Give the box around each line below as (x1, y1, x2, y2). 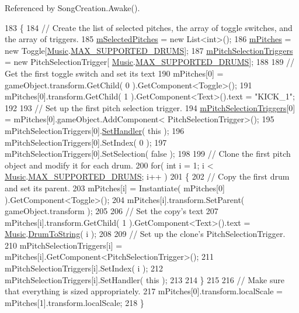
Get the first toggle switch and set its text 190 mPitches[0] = (5, 67, 224, 79)
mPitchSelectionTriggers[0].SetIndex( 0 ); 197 (5, 136, 167, 148)
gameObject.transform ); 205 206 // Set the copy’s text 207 (5, 205, 218, 217)
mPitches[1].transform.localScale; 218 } (5, 296, 144, 308)
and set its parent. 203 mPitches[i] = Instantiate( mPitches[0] (5, 181, 225, 194)
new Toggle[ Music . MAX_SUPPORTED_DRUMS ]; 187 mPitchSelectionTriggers (5, 44, 293, 56)
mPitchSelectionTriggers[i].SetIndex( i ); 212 (5, 262, 164, 274)
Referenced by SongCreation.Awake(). (5, 2, 140, 13)
